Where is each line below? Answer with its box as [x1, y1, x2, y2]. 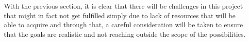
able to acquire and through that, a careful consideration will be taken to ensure [4, 20, 243, 30]
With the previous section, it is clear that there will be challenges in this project [4, 1, 243, 10]
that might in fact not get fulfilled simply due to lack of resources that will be [4, 10, 236, 20]
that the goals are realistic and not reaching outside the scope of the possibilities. [4, 29, 246, 39]
